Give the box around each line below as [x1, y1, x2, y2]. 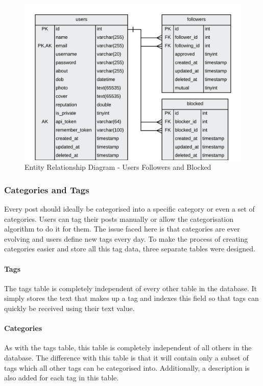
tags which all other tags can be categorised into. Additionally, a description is [4, 362, 250, 373]
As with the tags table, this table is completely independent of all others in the [4, 342, 252, 353]
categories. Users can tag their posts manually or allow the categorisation [4, 213, 234, 224]
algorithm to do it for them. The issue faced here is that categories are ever [4, 223, 240, 234]
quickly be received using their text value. [4, 302, 135, 313]
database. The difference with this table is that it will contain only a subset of [4, 352, 249, 363]
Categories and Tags [4, 183, 89, 196]
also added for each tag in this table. [4, 372, 119, 383]
